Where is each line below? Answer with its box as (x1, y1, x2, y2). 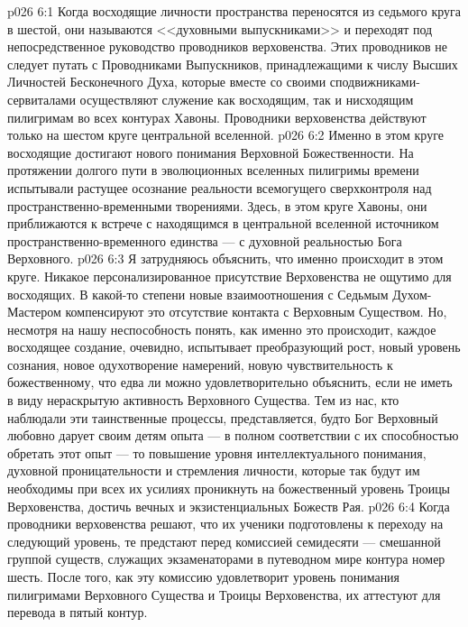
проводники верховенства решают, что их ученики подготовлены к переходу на (7, 514, 444, 533)
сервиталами (7, 89, 76, 108)
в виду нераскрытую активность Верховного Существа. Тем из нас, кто (7, 391, 399, 410)
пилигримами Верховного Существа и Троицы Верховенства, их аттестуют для (7, 585, 441, 604)
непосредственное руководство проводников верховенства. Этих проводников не (7, 37, 448, 56)
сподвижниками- (329, 72, 420, 91)
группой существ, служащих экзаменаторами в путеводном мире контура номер (7, 549, 445, 568)
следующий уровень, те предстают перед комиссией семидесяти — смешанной (7, 531, 441, 550)
